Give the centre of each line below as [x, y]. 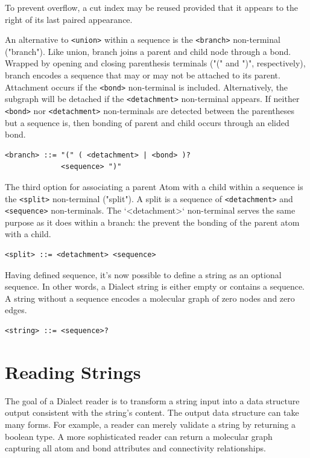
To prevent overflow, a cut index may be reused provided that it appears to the [152, 7]
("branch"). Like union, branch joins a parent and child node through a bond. [148, 51]
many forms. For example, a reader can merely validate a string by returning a [150, 424]
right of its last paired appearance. [69, 19]
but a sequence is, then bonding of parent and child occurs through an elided [147, 122]
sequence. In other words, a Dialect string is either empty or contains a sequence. [155, 286]
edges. [16, 310]
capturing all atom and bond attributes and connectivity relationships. [135, 448]
